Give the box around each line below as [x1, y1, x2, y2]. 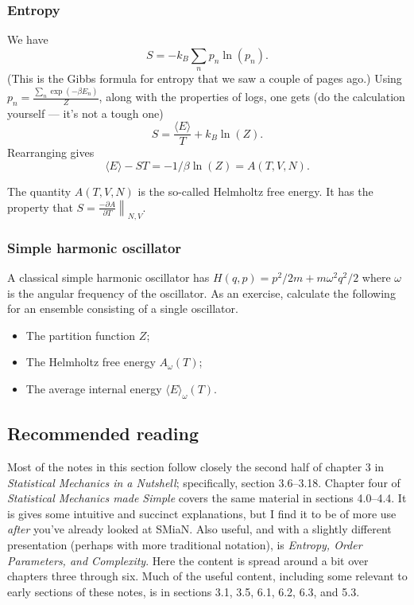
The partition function [25, 326, 136, 343]
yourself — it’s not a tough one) [7, 104, 164, 121]
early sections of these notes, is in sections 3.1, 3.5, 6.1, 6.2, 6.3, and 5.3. [7, 583, 360, 599]
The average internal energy [25, 381, 162, 397]
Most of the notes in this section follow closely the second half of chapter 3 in [7, 459, 385, 475]
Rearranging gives [7, 144, 95, 161]
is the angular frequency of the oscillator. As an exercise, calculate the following [7, 284, 396, 301]
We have [7, 31, 48, 48]
